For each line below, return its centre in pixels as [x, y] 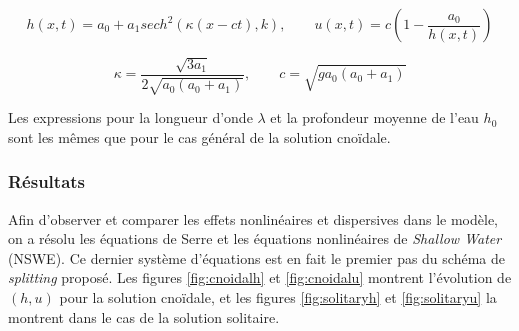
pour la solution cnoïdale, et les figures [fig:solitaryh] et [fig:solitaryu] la [278, 297]
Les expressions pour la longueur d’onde [130, 117]
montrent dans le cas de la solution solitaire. [144, 316]
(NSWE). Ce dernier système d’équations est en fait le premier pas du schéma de [256, 257]
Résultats [47, 181]
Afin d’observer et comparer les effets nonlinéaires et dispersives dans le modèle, [253, 218]
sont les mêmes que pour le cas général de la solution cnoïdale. [199, 136]
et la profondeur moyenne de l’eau [374, 117]
